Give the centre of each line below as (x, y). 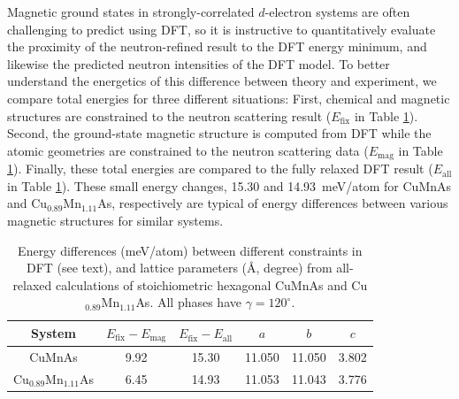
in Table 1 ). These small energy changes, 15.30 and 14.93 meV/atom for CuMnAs (229, 185)
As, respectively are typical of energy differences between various (273, 203)
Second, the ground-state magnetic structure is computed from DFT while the (219, 133)
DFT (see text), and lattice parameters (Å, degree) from (179, 268)
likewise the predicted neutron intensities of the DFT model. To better (199, 63)
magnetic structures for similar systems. (115, 220)
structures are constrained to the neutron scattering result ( (169, 115)
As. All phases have (188, 302)
